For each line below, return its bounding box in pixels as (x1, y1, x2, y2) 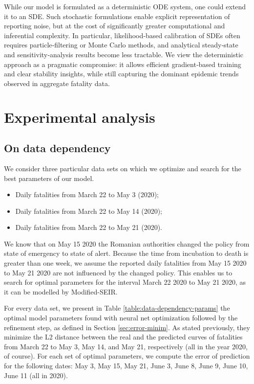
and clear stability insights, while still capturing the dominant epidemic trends (4, 68, 239, 79)
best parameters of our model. (4, 173, 94, 183)
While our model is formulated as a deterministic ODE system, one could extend (4, 1, 246, 11)
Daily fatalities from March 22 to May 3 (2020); (15, 189, 159, 200)
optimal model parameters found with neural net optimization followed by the (4, 313, 238, 323)
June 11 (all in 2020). (4, 370, 68, 380)
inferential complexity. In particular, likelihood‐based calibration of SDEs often (4, 30, 240, 40)
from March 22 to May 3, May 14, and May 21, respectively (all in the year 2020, (4, 341, 248, 351)
